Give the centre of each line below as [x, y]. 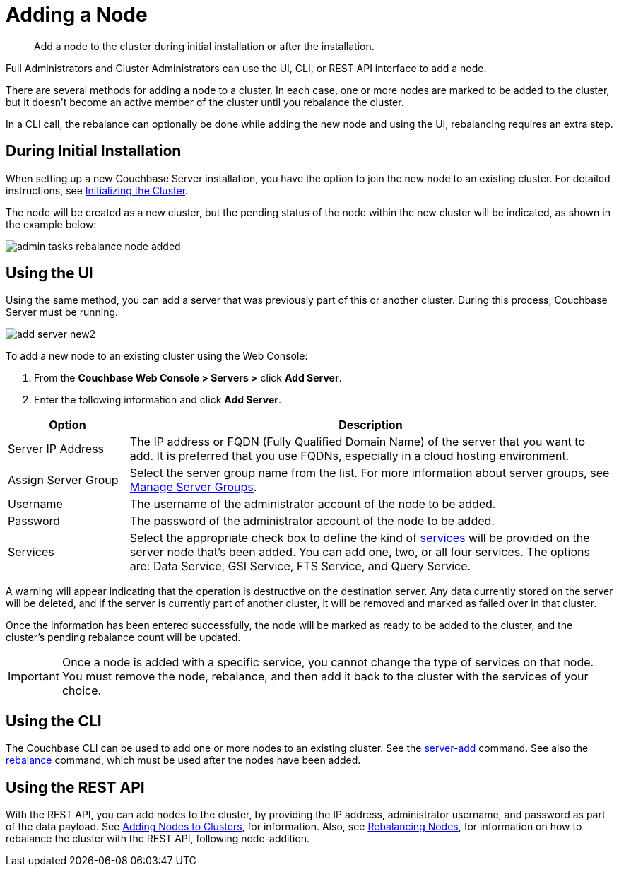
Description [371, 425]
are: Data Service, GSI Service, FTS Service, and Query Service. [300, 566]
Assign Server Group [63, 480]
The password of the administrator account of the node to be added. [312, 521]
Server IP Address [56, 449]
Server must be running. [62, 312]
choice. [82, 691]
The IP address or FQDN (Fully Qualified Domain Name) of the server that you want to [357, 442]
